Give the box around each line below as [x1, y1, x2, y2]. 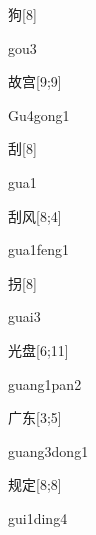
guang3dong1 [8, 440, 89, 461]
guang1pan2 [8, 373, 82, 394]
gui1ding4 [8, 507, 68, 528]
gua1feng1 [8, 239, 70, 260]
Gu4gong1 [8, 104, 70, 125]
